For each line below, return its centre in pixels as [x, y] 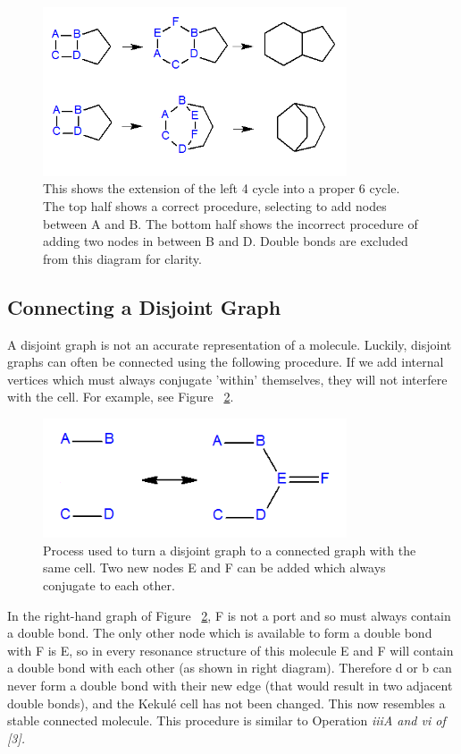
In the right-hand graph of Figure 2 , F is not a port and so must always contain [229, 615]
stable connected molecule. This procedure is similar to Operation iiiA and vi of [226, 720]
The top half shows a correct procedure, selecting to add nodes [215, 205]
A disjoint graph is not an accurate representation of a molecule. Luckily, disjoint [230, 344]
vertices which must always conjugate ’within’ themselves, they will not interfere [227, 379]
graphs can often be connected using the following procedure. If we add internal [226, 362]
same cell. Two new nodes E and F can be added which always [214, 568]
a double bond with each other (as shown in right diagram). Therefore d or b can [230, 668]
